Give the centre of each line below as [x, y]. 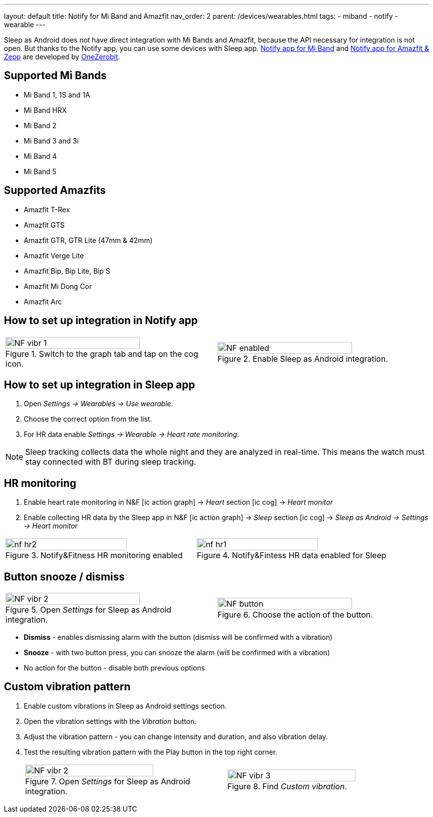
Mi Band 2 [40, 125]
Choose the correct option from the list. [88, 419]
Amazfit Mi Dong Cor [58, 286]
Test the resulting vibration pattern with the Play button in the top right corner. [151, 752]
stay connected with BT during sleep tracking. [111, 462]
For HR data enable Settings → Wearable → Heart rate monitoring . [131, 434]
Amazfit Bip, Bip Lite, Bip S [67, 271]
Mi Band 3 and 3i [51, 141]
